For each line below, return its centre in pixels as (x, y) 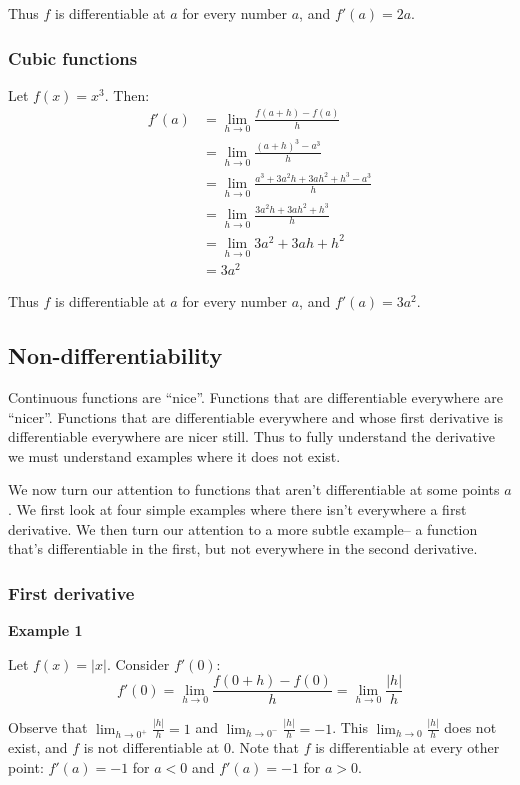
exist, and (38, 747)
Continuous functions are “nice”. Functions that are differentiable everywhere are (255, 397)
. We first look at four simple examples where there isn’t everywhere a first (237, 508)
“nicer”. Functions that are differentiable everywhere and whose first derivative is (256, 416)
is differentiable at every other (407, 747)
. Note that (264, 747)
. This (350, 727)
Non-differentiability (115, 355)
